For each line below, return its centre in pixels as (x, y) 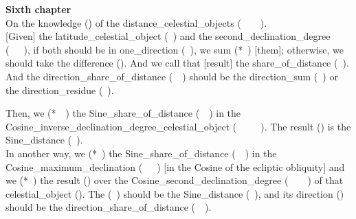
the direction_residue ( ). (60, 90)
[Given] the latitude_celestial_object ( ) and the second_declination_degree (168, 36)
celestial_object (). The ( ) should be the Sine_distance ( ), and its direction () (175, 193)
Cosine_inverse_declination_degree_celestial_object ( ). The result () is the (178, 126)
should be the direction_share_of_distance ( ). (109, 207)
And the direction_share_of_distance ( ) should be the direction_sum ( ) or (172, 76)
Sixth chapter (38, 9)
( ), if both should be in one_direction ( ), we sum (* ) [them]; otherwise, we (175, 49)
